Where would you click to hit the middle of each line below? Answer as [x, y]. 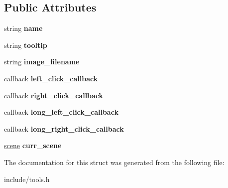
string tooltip [26, 45]
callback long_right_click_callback [64, 128]
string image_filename [42, 62]
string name [23, 28]
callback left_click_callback [51, 78]
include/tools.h [27, 179]
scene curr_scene [33, 145]
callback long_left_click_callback [61, 112]
